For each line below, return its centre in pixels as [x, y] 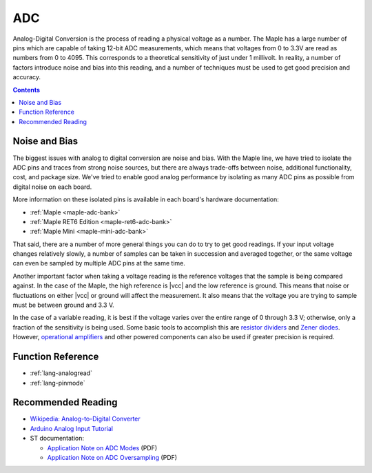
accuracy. [27, 77]
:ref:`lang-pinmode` [58, 383]
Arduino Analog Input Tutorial [72, 428]
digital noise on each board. [52, 187]
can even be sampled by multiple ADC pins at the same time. [99, 263]
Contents [27, 90]
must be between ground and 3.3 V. [64, 305]
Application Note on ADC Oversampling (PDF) [112, 457]
